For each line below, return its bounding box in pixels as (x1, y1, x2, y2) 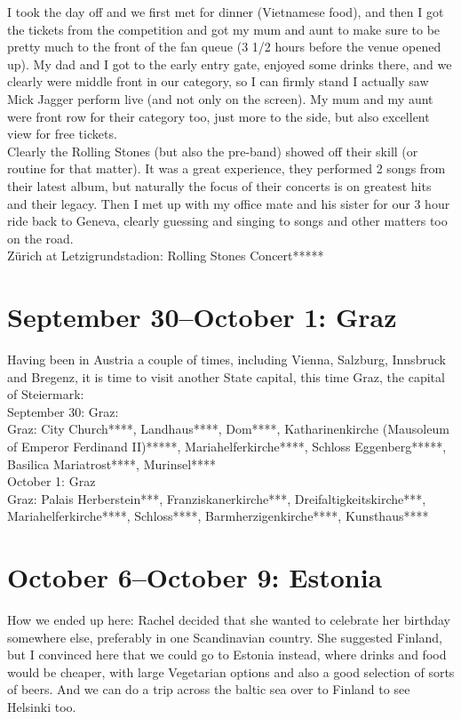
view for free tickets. (7, 124, 117, 143)
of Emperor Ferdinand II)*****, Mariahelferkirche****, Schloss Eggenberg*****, (7, 437, 447, 455)
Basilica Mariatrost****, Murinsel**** (7, 454, 217, 473)
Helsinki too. (7, 698, 76, 716)
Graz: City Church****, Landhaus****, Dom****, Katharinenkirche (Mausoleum (7, 419, 449, 438)
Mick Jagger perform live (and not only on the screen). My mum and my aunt (7, 89, 433, 108)
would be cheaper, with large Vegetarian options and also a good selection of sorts (7, 662, 455, 681)
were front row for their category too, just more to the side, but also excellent (7, 107, 430, 125)
